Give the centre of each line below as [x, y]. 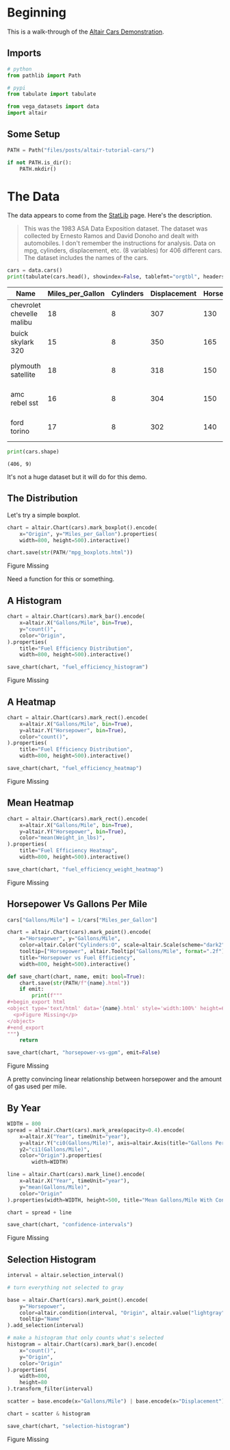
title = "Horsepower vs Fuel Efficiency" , [78, 958]
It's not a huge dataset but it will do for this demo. [77, 477]
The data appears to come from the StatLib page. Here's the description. [110, 215]
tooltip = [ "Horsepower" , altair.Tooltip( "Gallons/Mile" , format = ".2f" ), [124, 952]
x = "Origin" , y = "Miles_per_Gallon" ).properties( [88, 534]
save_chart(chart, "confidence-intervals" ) [70, 1225]
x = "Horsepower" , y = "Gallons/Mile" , [70, 939]
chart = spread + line [39, 1213]
